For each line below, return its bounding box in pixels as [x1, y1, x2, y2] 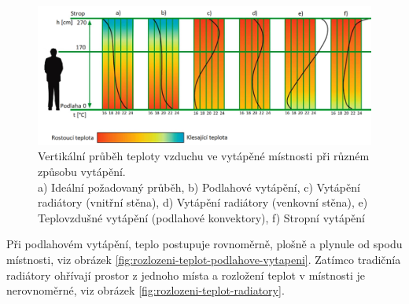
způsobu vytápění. [38, 163, 126, 179]
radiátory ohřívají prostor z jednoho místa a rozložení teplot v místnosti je [6, 266, 365, 283]
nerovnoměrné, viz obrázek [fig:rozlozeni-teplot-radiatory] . [6, 282, 285, 299]
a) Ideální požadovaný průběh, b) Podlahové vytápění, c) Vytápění [38, 178, 360, 195]
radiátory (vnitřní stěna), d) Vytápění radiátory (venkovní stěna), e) [38, 194, 368, 211]
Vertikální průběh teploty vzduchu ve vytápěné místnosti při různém [38, 148, 370, 164]
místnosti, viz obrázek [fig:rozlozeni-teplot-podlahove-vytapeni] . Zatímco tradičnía [6, 251, 401, 267]
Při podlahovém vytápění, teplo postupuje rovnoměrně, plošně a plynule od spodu [6, 236, 403, 252]
